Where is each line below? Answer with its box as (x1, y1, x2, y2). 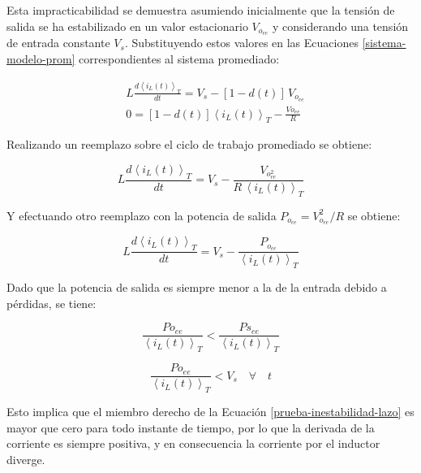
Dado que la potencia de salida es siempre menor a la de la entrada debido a (6, 279, 387, 296)
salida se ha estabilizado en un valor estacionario (6, 17, 248, 34)
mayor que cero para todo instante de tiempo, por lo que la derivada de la (6, 419, 375, 436)
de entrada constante (6, 34, 110, 51)
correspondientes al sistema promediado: (79, 50, 280, 67)
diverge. (6, 450, 45, 467)
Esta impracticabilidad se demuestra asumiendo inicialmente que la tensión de (6, 2, 395, 18)
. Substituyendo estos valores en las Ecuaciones (124, 34, 359, 51)
